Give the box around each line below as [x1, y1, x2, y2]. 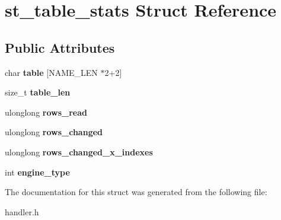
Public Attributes [5, 38, 115, 56]
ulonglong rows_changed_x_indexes [5, 145, 153, 158]
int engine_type [5, 165, 70, 178]
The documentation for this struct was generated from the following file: [5, 186, 267, 198]
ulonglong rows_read [5, 106, 87, 118]
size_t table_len [5, 86, 71, 98]
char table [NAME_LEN [5, 66, 98, 78]
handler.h [5, 205, 39, 218]
